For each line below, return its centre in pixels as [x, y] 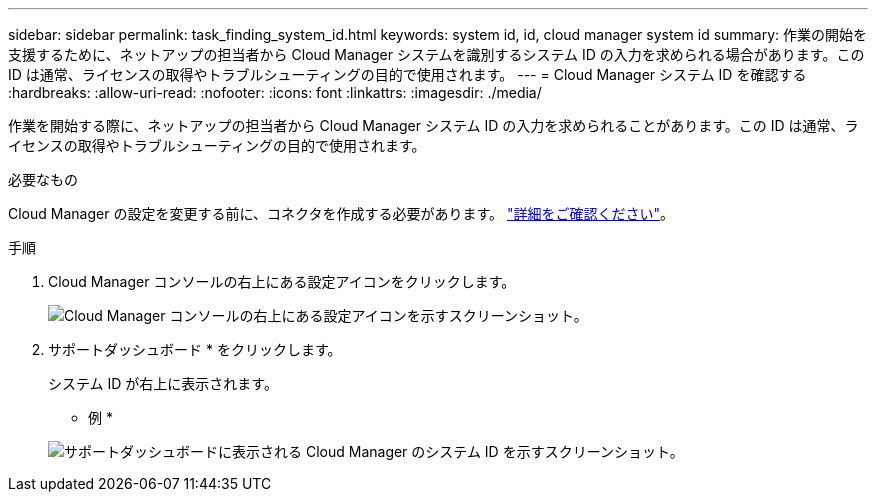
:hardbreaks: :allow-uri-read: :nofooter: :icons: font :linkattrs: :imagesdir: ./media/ [275, 92]
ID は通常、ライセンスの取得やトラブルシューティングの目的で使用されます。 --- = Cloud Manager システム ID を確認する [407, 74]
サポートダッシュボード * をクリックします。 [195, 349]
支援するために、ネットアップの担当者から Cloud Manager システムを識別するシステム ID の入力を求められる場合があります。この [436, 54]
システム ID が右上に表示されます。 [163, 383]
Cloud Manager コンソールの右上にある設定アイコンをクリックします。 [282, 281]
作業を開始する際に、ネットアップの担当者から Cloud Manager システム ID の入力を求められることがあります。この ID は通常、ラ [433, 125]
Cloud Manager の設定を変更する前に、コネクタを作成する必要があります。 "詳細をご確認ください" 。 [341, 213]
